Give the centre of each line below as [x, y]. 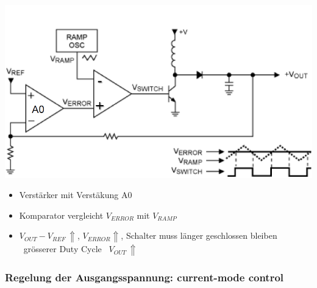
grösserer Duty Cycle [62, 249]
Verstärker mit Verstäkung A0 [76, 195]
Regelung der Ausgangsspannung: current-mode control [144, 277]
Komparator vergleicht [61, 215]
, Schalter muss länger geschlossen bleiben [199, 235]
